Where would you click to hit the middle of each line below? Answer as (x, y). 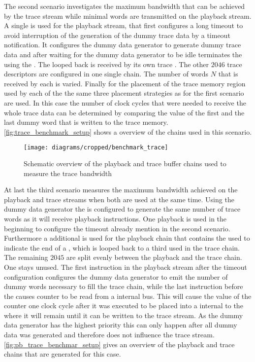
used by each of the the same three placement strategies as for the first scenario (124, 93)
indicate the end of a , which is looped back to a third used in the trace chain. (122, 247)
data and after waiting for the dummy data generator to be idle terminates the (123, 54)
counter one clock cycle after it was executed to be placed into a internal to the (124, 306)
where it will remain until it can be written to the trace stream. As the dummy (124, 315)
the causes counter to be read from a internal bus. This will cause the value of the (128, 296)
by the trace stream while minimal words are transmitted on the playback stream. (128, 16)
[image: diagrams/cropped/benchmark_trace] (96, 148)
